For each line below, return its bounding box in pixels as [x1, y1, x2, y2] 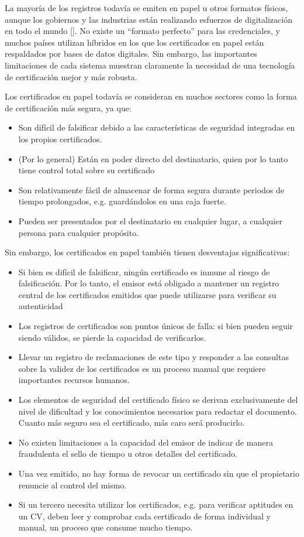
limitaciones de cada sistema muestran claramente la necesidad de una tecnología [5, 59, 295, 71]
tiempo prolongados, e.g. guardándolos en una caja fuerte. [18, 195, 226, 207]
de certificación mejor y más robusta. [5, 70, 137, 83]
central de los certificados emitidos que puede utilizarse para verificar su [18, 288, 277, 300]
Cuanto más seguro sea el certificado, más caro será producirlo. [18, 416, 245, 429]
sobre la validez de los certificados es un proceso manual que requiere [18, 362, 266, 374]
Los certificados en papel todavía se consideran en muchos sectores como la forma [5, 90, 297, 102]
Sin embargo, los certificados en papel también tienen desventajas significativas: [5, 246, 290, 258]
